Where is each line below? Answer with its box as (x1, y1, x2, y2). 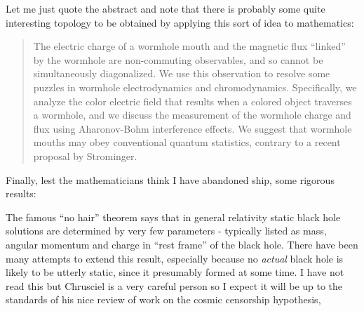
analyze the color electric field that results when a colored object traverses (33, 93, 352, 108)
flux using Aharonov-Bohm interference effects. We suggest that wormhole (33, 121, 352, 135)
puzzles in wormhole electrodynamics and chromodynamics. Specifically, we (33, 79, 357, 94)
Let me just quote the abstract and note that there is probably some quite (6, 1, 325, 15)
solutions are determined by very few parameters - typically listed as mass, (6, 223, 327, 238)
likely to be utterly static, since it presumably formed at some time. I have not (6, 265, 344, 279)
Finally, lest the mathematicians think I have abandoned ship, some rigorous (6, 172, 335, 187)
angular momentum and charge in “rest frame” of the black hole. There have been (6, 237, 358, 251)
